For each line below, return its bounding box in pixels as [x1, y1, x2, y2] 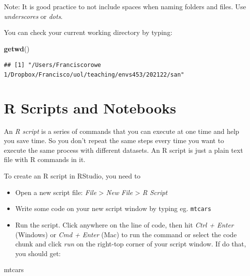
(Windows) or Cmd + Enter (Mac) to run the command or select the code [15, 229, 237, 239]
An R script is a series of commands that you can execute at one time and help [4, 126, 239, 136]
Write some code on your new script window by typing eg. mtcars [15, 203, 211, 213]
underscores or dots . [4, 11, 63, 21]
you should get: [15, 248, 61, 258]
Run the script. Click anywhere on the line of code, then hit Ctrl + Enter [15, 219, 234, 229]
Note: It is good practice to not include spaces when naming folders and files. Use [4, 1, 246, 11]
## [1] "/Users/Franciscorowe [4, 62, 101, 69]
